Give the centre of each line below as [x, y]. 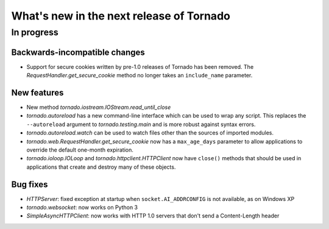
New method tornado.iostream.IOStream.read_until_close [99, 107]
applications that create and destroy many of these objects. [101, 167]
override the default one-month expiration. [80, 150]
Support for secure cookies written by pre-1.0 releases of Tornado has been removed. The [140, 66]
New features [37, 92]
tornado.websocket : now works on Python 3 [82, 208]
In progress [35, 32]
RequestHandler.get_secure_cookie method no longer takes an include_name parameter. [140, 76]
